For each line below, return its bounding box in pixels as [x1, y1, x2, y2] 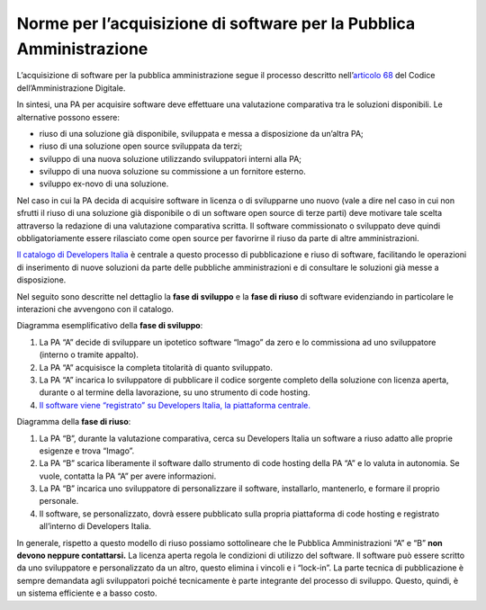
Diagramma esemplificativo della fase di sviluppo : [16, 320, 203, 331]
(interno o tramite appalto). [39, 349, 139, 360]
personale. [39, 496, 79, 507]
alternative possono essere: [16, 112, 121, 122]
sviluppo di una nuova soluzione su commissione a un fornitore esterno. [39, 166, 306, 177]
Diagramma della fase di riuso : [16, 417, 131, 427]
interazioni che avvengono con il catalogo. [16, 303, 175, 314]
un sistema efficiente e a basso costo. [16, 588, 157, 598]
